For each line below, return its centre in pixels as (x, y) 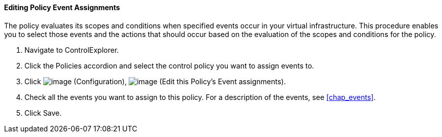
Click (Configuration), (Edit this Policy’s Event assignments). (155, 81)
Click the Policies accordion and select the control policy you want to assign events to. (169, 65)
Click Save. (43, 113)
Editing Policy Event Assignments (62, 7)
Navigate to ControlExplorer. (72, 50)
